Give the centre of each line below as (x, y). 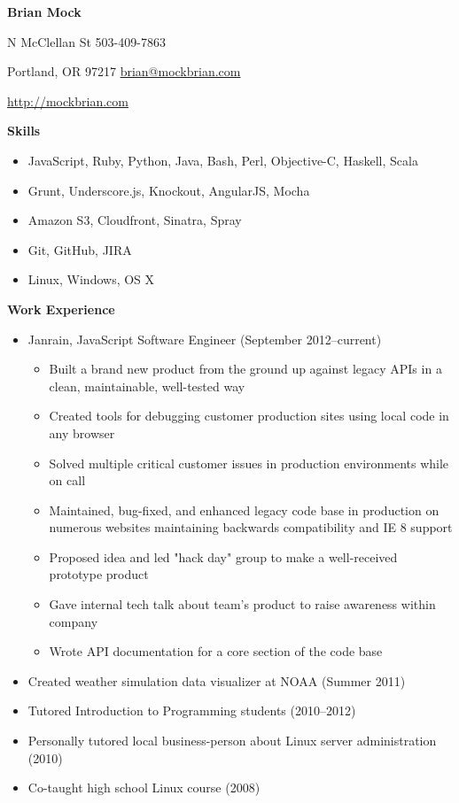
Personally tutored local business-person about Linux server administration (232, 741)
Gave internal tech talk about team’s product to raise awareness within (242, 604)
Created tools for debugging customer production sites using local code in (249, 416)
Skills (24, 131)
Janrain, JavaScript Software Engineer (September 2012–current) (205, 339)
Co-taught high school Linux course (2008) (144, 788)
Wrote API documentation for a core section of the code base (216, 651)
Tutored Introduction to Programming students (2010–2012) (192, 710)
